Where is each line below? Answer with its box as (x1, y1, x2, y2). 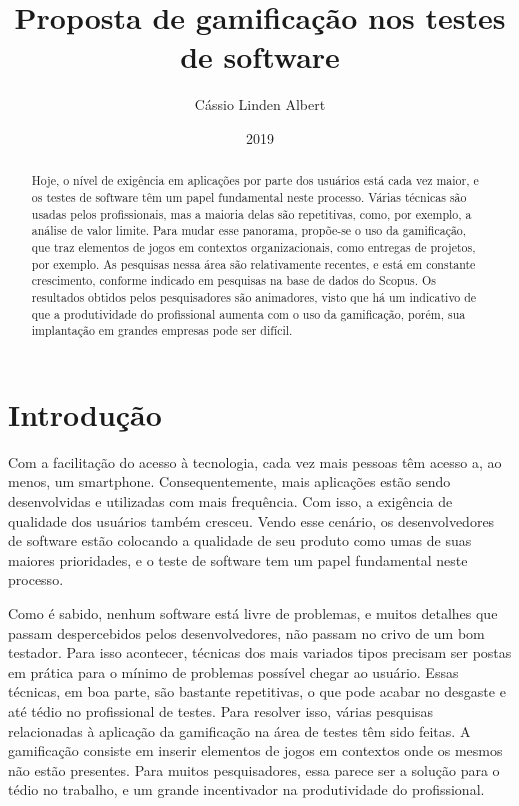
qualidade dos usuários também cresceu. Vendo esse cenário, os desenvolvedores (8, 510, 495, 531)
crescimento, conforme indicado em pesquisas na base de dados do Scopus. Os (31, 272, 436, 289)
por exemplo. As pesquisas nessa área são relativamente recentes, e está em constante (31, 255, 476, 272)
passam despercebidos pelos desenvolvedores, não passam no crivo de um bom (8, 622, 485, 643)
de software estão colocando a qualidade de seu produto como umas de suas (8, 530, 472, 551)
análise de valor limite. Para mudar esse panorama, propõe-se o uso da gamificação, (31, 222, 467, 239)
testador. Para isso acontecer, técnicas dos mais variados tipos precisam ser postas (8, 642, 512, 663)
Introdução (8, 393, 162, 434)
